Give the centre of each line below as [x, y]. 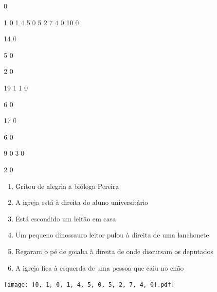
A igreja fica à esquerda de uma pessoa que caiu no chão [99, 267]
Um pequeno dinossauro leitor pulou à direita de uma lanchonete [112, 235]
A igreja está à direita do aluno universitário [82, 202]
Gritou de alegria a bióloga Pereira [67, 186]
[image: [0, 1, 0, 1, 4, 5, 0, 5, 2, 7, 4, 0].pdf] [89, 285]
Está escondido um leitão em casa [66, 218]
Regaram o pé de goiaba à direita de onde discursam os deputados [114, 251]
